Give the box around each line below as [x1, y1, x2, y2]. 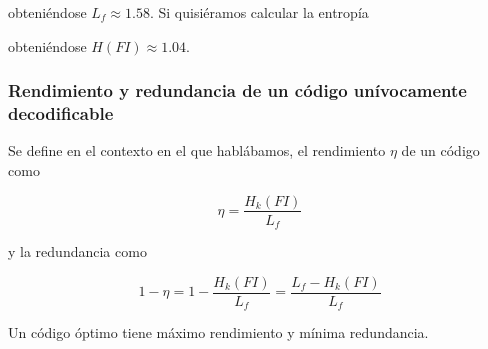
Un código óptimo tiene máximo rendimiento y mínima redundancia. [8, 322, 429, 343]
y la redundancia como [8, 241, 147, 262]
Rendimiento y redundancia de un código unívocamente [8, 78, 467, 103]
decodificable [8, 101, 114, 126]
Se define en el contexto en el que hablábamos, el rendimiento [8, 140, 386, 161]
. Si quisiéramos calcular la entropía [149, 2, 369, 22]
